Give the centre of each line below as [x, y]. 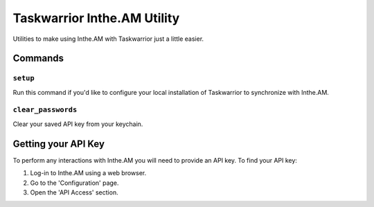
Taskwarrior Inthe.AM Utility [96, 18]
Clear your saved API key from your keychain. [78, 124]
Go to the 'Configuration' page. [74, 183]
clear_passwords [45, 110]
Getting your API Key [59, 144]
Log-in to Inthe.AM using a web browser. [88, 173]
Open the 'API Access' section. [74, 192]
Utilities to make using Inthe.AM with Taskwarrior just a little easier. [108, 39]
